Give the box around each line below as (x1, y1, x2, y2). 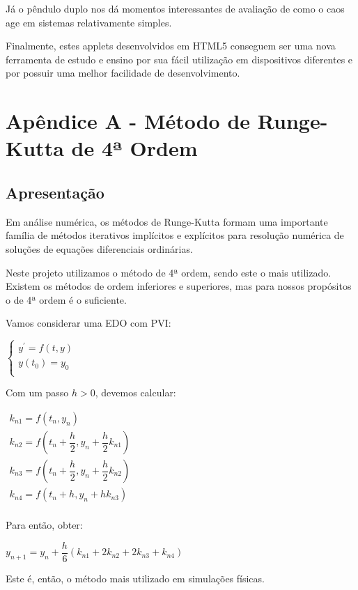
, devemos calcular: (95, 385, 176, 400)
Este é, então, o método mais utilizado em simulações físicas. (6, 570, 265, 585)
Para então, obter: (6, 518, 83, 532)
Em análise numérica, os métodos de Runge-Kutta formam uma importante (6, 214, 328, 228)
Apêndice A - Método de (6, 107, 251, 135)
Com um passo (6, 385, 69, 400)
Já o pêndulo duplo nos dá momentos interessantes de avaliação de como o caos (6, 1, 345, 15)
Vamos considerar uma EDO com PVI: (6, 316, 171, 330)
